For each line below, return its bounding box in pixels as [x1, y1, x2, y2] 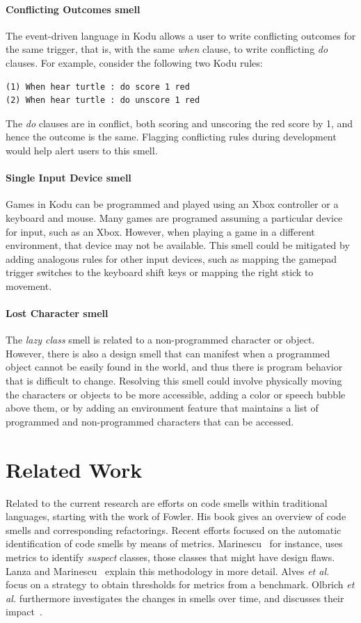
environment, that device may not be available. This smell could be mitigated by [6, 238, 350, 252]
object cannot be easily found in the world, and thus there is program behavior [6, 359, 343, 374]
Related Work [6, 455, 143, 483]
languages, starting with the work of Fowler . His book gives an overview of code [6, 509, 346, 524]
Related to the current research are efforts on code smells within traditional [6, 495, 328, 510]
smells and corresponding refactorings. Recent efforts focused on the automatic [6, 522, 342, 537]
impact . [6, 604, 42, 619]
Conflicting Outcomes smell [6, 1, 141, 16]
